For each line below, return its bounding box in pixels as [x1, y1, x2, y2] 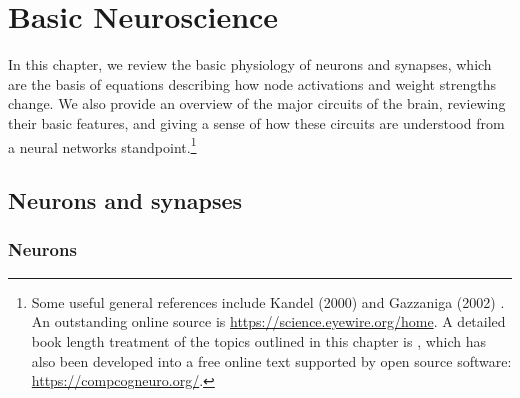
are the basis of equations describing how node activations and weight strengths [8, 73, 496, 94]
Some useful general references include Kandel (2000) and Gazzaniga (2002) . [31, 291, 505, 312]
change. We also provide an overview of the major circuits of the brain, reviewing [8, 93, 506, 114]
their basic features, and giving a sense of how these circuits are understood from [8, 112, 505, 133]
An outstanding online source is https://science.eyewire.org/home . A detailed [31, 311, 506, 332]
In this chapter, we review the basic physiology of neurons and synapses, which [8, 54, 492, 75]
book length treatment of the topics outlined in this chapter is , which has [31, 330, 487, 351]
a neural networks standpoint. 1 [8, 133, 197, 157]
